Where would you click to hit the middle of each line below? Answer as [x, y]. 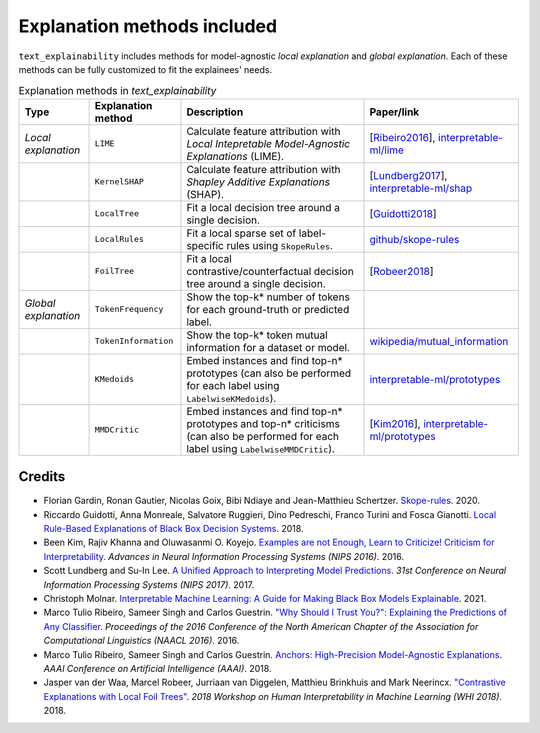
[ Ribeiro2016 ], [402, 137]
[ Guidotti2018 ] [403, 213]
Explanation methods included [148, 26]
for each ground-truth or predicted [268, 309]
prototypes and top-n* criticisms [263, 423]
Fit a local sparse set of [241, 233]
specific [205, 245]
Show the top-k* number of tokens [268, 297]
